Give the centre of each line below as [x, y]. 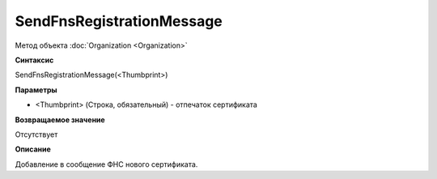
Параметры [36, 90]
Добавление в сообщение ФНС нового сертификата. [106, 164]
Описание [33, 149]
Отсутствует [36, 134]
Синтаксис [34, 60]
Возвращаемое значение [60, 119]
